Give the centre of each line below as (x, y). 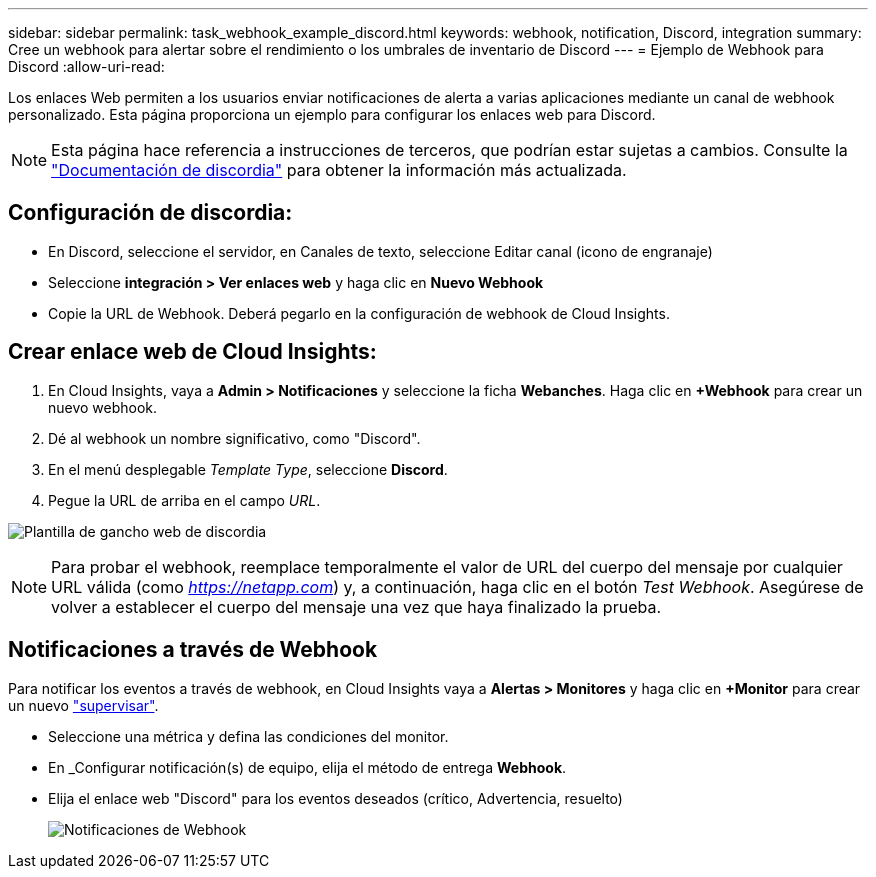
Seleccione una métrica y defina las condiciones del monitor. (248, 736)
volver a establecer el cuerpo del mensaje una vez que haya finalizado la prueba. (356, 606)
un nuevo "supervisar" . (83, 705)
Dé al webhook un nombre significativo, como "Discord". (234, 438)
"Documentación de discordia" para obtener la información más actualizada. (339, 170)
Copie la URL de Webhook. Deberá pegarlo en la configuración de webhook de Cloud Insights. (359, 313)
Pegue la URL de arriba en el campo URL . (184, 500)
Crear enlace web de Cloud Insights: (192, 352)
